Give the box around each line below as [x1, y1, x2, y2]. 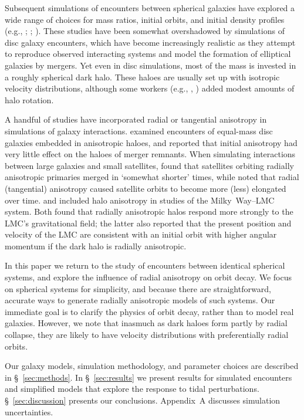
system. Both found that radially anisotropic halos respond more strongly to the [5, 205, 293, 218]
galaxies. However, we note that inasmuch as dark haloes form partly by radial [5, 317, 288, 329]
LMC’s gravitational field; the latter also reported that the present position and [5, 216, 292, 229]
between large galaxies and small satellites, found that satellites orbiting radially [5, 159, 294, 171]
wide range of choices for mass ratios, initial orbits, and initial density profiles [5, 13, 285, 25]
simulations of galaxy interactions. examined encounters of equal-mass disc [5, 124, 273, 137]
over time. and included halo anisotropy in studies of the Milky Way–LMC [5, 194, 275, 206]
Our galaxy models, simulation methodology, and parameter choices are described [5, 360, 299, 372]
